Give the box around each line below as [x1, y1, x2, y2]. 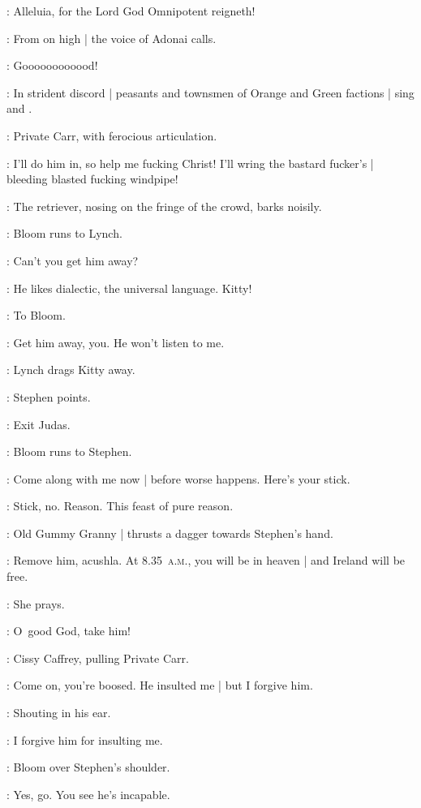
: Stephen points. [6, 388, 91, 405]
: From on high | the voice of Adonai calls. [6, 29, 217, 46]
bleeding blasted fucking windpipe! [6, 170, 178, 187]
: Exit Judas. [6, 415, 71, 432]
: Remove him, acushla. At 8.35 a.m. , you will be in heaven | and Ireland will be [6, 552, 406, 569]
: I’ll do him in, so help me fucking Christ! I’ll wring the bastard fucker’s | [6, 154, 374, 171]
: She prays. [6, 595, 65, 612]
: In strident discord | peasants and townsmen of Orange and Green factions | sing [6, 84, 415, 101]
